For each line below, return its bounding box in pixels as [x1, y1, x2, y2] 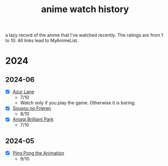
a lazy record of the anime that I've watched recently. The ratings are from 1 [5, 32, 163, 38]
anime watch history [41, 4, 129, 15]
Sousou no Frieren [12, 105, 52, 111]
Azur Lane [12, 89, 34, 95]
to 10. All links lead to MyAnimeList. [5, 37, 78, 44]
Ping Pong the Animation [12, 150, 65, 156]
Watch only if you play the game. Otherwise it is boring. [20, 100, 136, 106]
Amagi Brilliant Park [12, 116, 54, 122]
